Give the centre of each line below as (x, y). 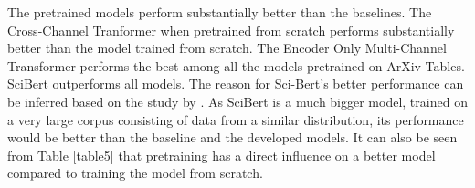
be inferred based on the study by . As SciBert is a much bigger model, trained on (237, 101)
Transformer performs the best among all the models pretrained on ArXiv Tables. (236, 65)
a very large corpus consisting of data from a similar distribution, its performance (236, 119)
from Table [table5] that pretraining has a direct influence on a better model (222, 155)
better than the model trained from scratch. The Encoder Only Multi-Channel (227, 48)
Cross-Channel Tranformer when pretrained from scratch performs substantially (231, 30)
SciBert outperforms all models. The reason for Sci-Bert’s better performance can (236, 84)
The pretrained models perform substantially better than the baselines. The (220, 12)
